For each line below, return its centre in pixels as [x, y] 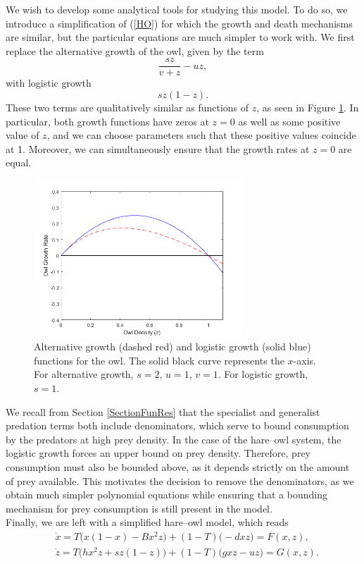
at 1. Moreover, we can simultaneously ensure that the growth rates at [158, 148]
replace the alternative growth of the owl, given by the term [135, 50]
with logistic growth [49, 83]
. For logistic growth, [263, 374]
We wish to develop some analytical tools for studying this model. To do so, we [177, 9]
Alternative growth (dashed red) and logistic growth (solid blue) [172, 347]
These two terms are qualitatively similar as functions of [127, 108]
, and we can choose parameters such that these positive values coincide [201, 135]
